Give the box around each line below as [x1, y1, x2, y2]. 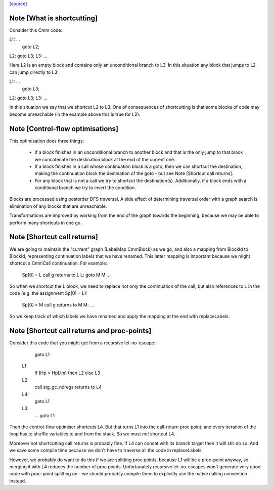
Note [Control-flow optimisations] [9, 124, 119, 133]
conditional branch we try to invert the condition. [34, 185, 136, 191]
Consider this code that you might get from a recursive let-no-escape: [9, 340, 156, 346]
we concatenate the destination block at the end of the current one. [34, 156, 175, 162]
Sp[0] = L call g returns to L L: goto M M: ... [22, 272, 112, 278]
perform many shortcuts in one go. [9, 219, 82, 226]
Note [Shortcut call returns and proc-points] [9, 327, 152, 335]
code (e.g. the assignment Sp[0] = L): [9, 290, 88, 296]
